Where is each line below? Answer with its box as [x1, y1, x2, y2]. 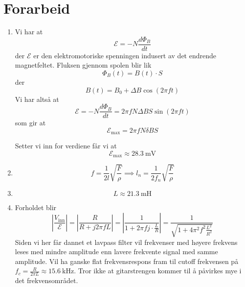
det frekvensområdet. [15, 275, 78, 286]
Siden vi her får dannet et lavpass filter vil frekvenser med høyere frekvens [15, 237, 238, 247]
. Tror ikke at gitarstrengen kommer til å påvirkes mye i [74, 265, 242, 276]
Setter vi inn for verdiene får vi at [15, 141, 117, 151]
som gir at [15, 118, 46, 128]
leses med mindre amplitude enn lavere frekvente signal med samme [15, 246, 218, 257]
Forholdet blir [15, 202, 57, 212]
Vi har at [15, 26, 43, 37]
